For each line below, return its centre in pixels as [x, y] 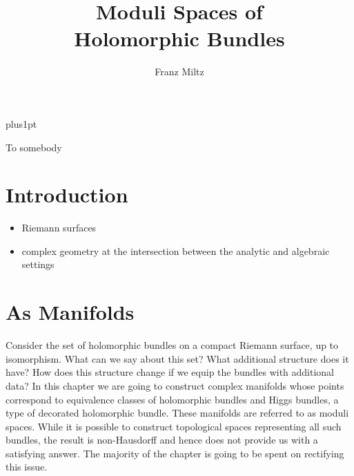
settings [38, 264]
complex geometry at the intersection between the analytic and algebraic [176, 250]
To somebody [34, 147]
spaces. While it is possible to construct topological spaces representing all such [174, 426]
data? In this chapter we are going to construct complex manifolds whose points [175, 385]
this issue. [27, 467]
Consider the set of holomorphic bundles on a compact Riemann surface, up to [172, 345]
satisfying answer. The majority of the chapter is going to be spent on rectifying [175, 453]
